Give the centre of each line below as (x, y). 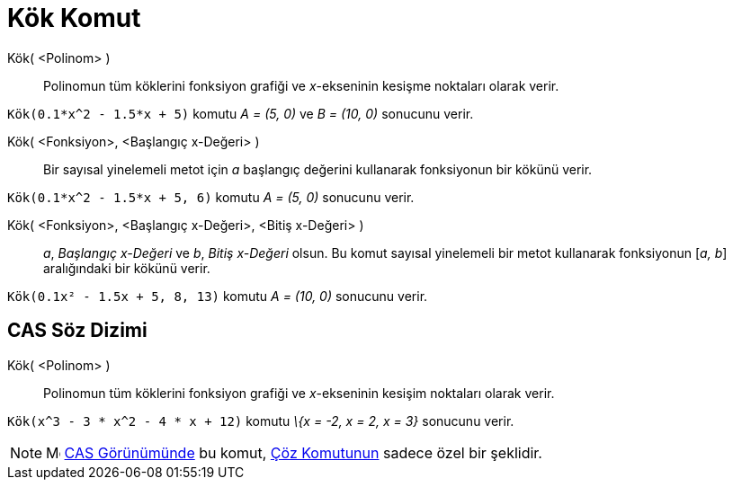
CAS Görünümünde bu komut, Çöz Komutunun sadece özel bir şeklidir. (303, 452)
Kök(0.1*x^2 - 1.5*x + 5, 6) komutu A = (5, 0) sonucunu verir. (211, 197)
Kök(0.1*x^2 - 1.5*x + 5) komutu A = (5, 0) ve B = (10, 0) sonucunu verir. (241, 113)
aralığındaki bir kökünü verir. (127, 268)
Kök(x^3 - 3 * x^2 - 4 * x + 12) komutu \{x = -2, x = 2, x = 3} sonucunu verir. (261, 421)
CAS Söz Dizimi (77, 331)
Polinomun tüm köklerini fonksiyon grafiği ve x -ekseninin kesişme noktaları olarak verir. (301, 85)
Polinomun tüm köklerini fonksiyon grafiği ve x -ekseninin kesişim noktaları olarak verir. (299, 393)
